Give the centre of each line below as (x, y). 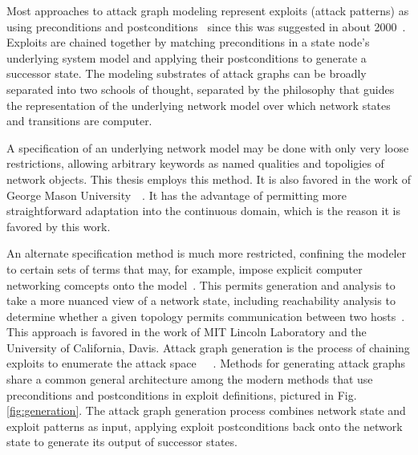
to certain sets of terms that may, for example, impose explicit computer (185, 268)
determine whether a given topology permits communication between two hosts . (206, 316)
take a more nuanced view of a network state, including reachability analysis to (201, 301)
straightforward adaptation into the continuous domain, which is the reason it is (203, 211)
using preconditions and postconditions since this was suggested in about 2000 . (206, 26)
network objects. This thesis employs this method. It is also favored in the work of (209, 179)
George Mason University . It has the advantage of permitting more (177, 195)
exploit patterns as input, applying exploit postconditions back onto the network (205, 426)
